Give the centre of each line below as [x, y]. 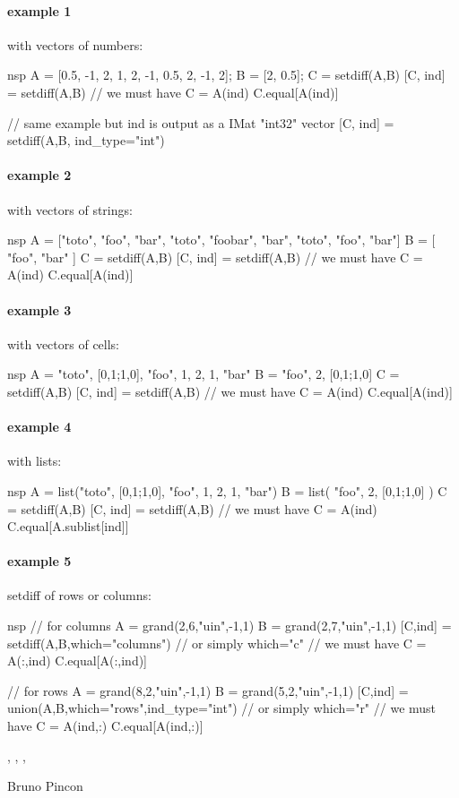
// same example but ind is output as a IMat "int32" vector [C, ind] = [201, 122]
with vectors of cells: [64, 343]
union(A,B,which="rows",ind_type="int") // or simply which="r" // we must [222, 708]
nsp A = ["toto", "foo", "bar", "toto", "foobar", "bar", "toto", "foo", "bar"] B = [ [221, 240]
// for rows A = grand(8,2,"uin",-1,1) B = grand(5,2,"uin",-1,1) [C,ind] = [208, 690]
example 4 [39, 427]
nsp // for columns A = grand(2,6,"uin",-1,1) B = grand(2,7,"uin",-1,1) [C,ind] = [229, 626]
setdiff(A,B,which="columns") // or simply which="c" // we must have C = [217, 643]
